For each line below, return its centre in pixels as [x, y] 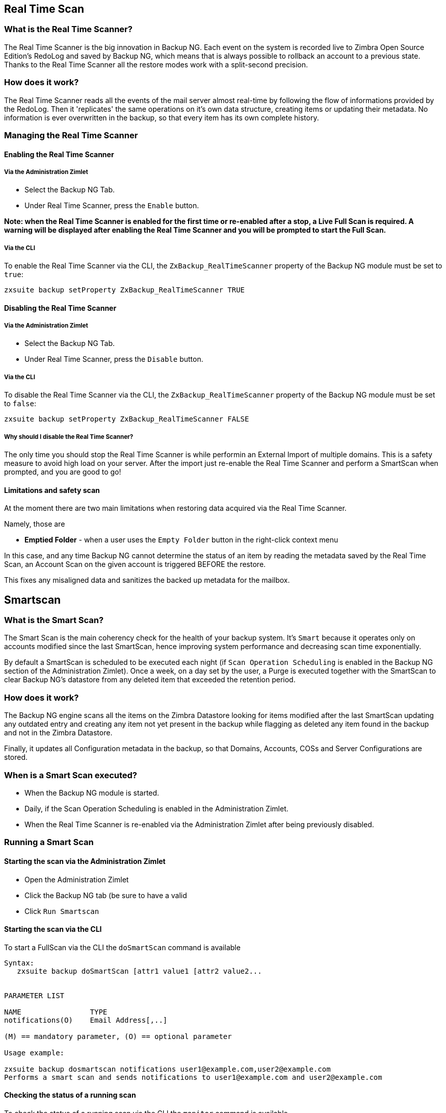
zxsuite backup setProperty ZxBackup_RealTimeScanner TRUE [125, 290]
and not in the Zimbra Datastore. [58, 733]
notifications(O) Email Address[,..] [86, 1020]
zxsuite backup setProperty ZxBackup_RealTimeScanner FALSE [127, 419]
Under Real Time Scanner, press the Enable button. [112, 206]
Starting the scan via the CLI [53, 929]
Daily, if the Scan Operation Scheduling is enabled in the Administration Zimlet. [156, 808]
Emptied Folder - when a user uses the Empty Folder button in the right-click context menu [181, 540]
